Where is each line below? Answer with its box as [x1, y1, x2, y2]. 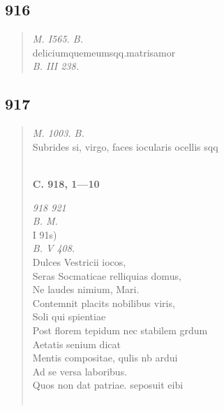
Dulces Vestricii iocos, [32, 254, 126, 269]
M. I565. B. [32, 31, 83, 46]
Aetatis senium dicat [32, 336, 121, 351]
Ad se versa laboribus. [32, 364, 128, 378]
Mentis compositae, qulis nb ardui [32, 350, 178, 365]
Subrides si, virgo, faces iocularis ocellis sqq [32, 139, 218, 154]
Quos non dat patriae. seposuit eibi [32, 378, 184, 392]
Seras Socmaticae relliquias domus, [32, 268, 181, 283]
